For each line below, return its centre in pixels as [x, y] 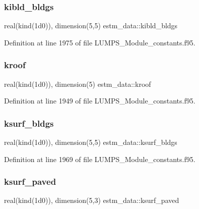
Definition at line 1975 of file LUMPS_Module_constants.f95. [100, 42]
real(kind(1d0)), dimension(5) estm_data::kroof [78, 84]
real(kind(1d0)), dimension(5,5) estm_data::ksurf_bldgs [91, 142]
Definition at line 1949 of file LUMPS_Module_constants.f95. [100, 101]
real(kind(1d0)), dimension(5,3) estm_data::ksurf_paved [92, 200]
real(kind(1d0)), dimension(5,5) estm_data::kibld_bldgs [91, 25]
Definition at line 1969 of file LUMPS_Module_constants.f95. [100, 159]
